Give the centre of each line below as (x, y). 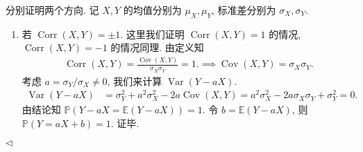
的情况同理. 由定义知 (157, 47)
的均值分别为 (152, 10)
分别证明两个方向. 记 (52, 10)
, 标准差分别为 (244, 10)
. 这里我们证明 (152, 34)
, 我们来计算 (135, 80)
